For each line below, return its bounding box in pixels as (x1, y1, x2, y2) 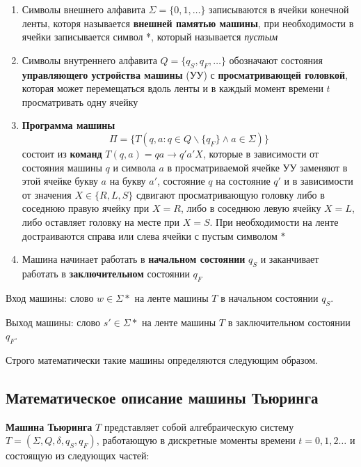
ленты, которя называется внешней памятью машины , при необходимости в (22, 15, 354, 30)
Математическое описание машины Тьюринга (6, 386, 319, 408)
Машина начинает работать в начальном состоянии (22, 252, 246, 266)
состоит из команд (22, 146, 102, 160)
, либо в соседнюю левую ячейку (180, 201, 321, 215)
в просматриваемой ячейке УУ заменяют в (167, 160, 348, 174)
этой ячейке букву (22, 174, 98, 188)
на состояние (216, 174, 271, 188)
